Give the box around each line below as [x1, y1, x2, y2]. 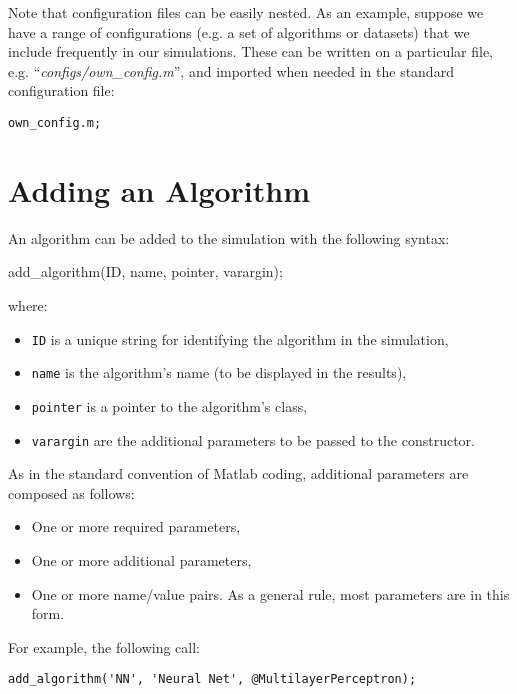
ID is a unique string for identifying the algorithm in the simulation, [31, 328, 449, 349]
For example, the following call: [8, 636, 200, 657]
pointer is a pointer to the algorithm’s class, [31, 395, 308, 416]
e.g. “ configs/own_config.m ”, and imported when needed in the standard [8, 60, 454, 81]
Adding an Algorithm [8, 169, 311, 210]
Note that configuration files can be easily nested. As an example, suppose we [8, 2, 484, 22]
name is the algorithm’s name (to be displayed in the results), [31, 362, 407, 383]
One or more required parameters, [31, 516, 241, 537]
